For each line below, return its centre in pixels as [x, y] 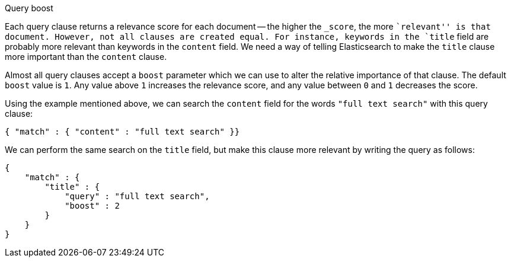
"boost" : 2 [92, 206]
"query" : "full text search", [137, 196]
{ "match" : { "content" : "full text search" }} [122, 132]
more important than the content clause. [86, 57]
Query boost [29, 8]
